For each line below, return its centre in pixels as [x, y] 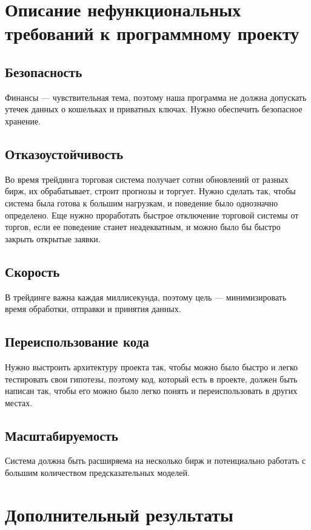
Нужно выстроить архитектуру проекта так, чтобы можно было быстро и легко [152, 366]
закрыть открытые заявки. [53, 238]
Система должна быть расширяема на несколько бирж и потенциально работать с [155, 460]
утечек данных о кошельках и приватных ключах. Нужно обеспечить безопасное [154, 109]
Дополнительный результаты [119, 514]
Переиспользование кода [77, 341]
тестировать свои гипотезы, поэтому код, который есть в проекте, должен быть [151, 379]
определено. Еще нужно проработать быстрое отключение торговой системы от [152, 215]
